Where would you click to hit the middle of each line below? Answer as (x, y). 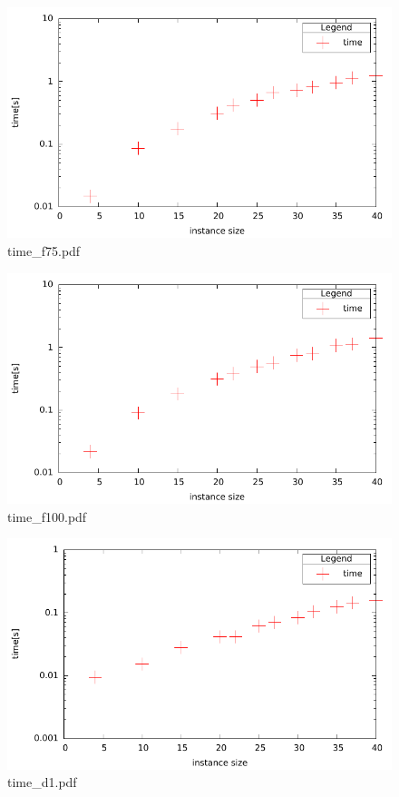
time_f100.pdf (47, 516)
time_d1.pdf (42, 782)
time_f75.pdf (44, 250)
